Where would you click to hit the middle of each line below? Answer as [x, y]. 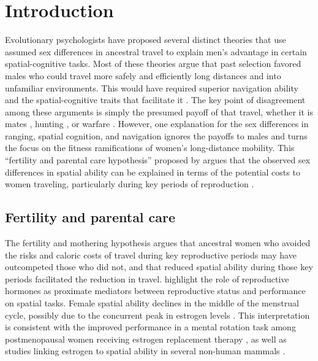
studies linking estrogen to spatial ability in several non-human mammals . [145, 351]
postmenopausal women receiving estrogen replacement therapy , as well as [146, 339]
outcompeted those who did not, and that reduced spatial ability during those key [159, 267]
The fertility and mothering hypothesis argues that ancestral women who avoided [158, 243]
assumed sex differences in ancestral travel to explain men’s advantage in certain [156, 51]
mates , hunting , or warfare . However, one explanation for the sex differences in [157, 124]
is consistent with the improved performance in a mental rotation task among [150, 327]
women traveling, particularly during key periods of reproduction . [130, 184]
